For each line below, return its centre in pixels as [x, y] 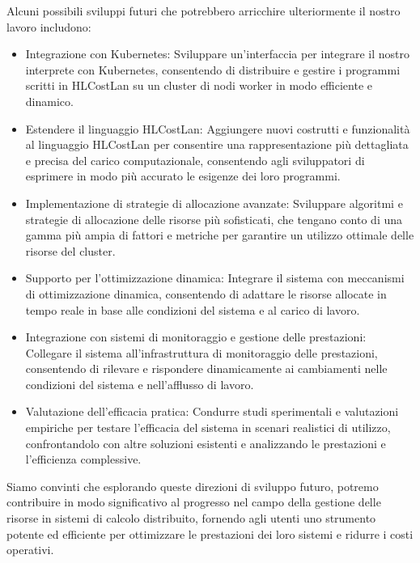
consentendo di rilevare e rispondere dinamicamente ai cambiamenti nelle [206, 368]
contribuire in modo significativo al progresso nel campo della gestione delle [194, 502]
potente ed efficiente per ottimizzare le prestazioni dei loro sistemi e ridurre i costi [210, 533]
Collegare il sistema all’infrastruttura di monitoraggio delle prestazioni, [202, 352]
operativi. [30, 550]
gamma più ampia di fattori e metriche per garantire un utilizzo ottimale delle [220, 235]
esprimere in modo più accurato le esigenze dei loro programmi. [183, 176]
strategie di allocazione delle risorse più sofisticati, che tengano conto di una [214, 219]
